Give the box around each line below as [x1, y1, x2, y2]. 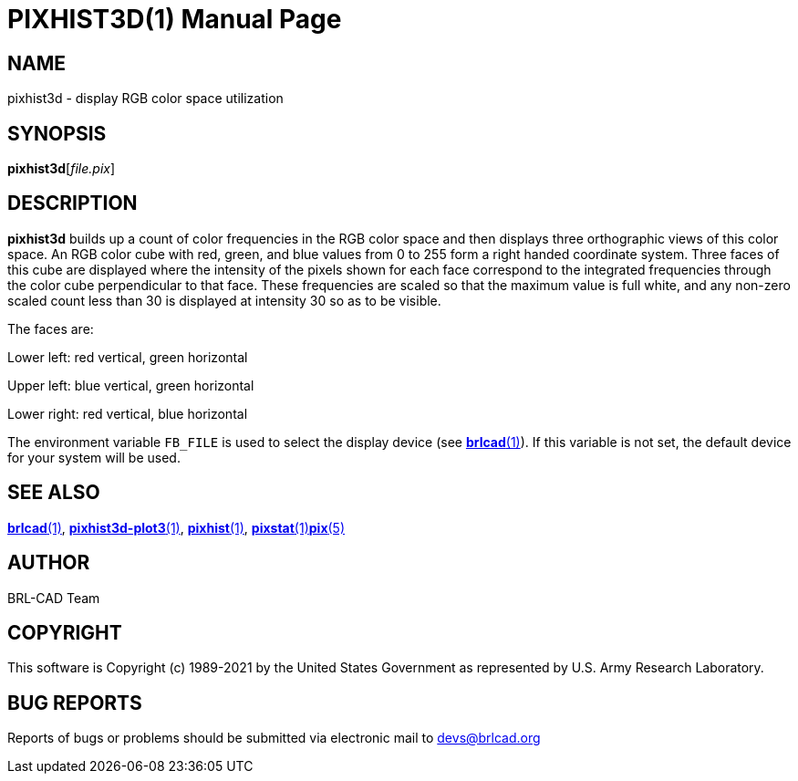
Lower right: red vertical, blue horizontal [7, 405, 248, 422]
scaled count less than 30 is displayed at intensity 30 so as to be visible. [7, 292, 441, 308]
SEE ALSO [7, 481, 100, 505]
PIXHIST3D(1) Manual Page [7, 4, 342, 35]
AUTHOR [7, 551, 90, 575]
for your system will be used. [7, 449, 181, 465]
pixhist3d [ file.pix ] [7, 161, 116, 177]
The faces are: [7, 320, 94, 337]
